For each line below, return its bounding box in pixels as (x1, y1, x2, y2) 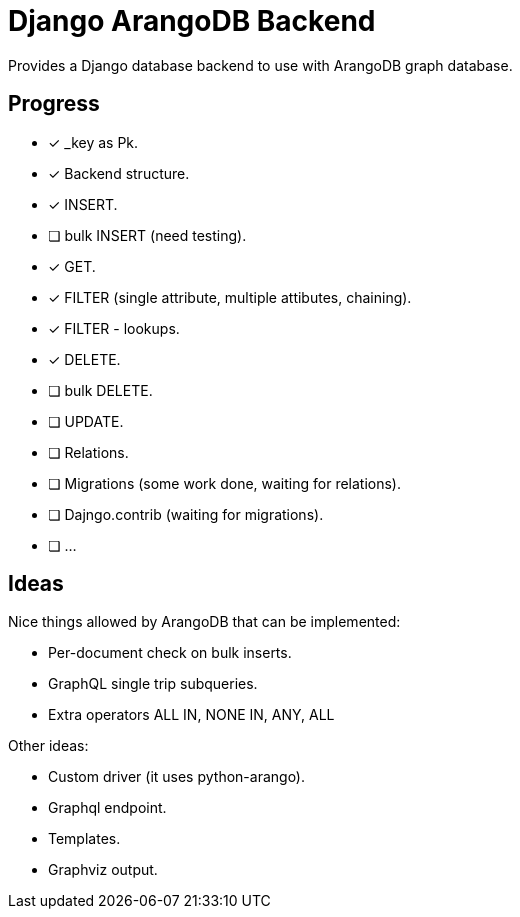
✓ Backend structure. (48, 164, 190, 182)
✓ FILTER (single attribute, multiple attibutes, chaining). (48, 288, 412, 306)
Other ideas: (8, 737, 89, 755)
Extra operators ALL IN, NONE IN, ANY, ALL (48, 706, 335, 724)
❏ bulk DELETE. (48, 381, 153, 399)
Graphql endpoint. (48, 799, 167, 817)
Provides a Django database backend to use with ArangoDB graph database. (8, 56, 513, 74)
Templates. (48, 830, 121, 848)
